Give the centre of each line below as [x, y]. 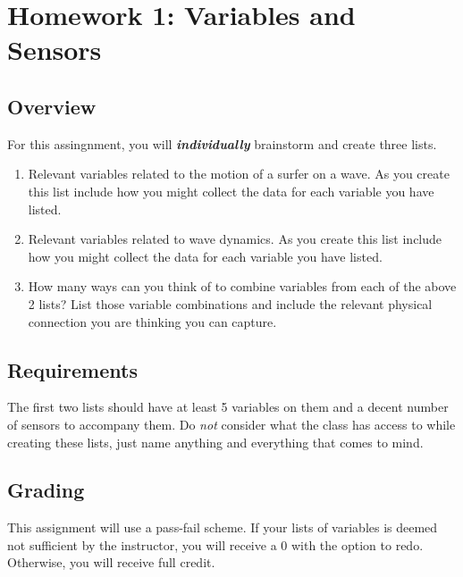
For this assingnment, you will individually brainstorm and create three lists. [222, 143]
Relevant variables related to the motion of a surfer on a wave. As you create [239, 174]
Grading [46, 490]
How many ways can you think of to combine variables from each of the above [242, 286]
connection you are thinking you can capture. [152, 321]
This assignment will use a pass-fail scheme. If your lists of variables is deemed [223, 527]
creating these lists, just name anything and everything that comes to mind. [215, 442]
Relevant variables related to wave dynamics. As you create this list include [235, 239]
